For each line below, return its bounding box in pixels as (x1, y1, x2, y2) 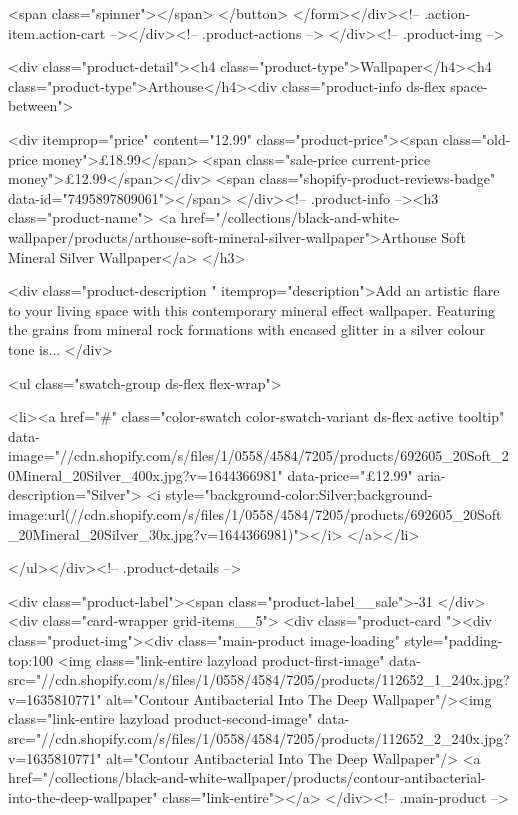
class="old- (442, 128, 511, 149)
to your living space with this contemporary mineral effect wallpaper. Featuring (8, 299, 496, 320)
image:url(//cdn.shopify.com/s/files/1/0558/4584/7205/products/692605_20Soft (8, 504, 502, 525)
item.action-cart (8, 22, 106, 43)
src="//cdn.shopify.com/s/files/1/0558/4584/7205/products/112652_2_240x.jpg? (8, 728, 510, 748)
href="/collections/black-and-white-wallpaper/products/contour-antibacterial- (8, 767, 486, 788)
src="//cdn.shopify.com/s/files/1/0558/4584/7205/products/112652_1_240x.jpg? (8, 669, 510, 690)
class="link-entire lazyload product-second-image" (8, 708, 313, 729)
